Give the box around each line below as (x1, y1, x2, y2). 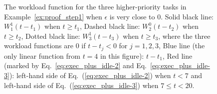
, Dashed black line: (80, 21, 140, 31)
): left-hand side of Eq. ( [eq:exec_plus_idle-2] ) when (9, 70, 171, 81)
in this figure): (100, 50, 144, 61)
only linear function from (4, 50, 80, 61)
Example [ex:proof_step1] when (4, 11, 102, 21)
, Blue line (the (158, 40, 205, 51)
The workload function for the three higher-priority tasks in (4, 1, 187, 11)
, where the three (158, 30, 211, 41)
